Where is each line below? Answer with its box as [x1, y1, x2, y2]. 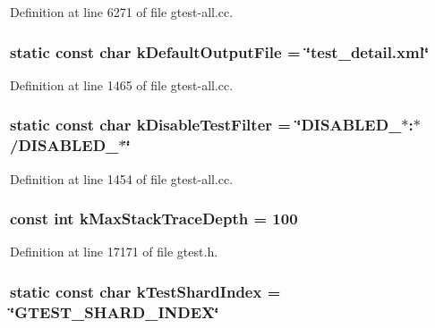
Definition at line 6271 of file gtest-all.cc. [10, 3, 234, 21]
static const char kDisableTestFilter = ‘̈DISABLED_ [10, 114, 402, 136]
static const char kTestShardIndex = [10, 280, 281, 302]
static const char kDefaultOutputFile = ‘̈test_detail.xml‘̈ [10, 40, 430, 63]
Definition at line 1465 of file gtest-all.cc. [10, 75, 234, 94]
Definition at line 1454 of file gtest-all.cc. [10, 169, 234, 188]
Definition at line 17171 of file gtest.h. [10, 242, 218, 261]
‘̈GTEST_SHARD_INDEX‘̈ [10, 300, 219, 323]
